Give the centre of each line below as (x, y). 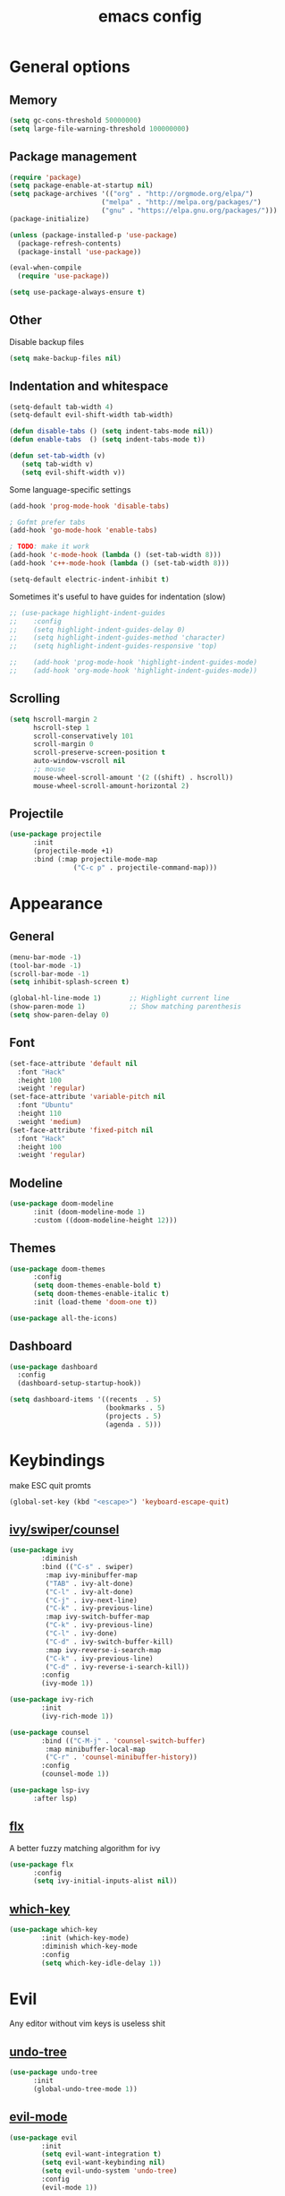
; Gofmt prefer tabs (48, 522)
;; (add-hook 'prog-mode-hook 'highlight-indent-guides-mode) (133, 663)
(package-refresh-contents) (70, 244)
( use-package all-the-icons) (63, 1318)
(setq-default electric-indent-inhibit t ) (89, 579)
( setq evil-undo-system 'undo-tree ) (109, 2171)
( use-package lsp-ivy (50, 1790)
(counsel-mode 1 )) (75, 1774)
